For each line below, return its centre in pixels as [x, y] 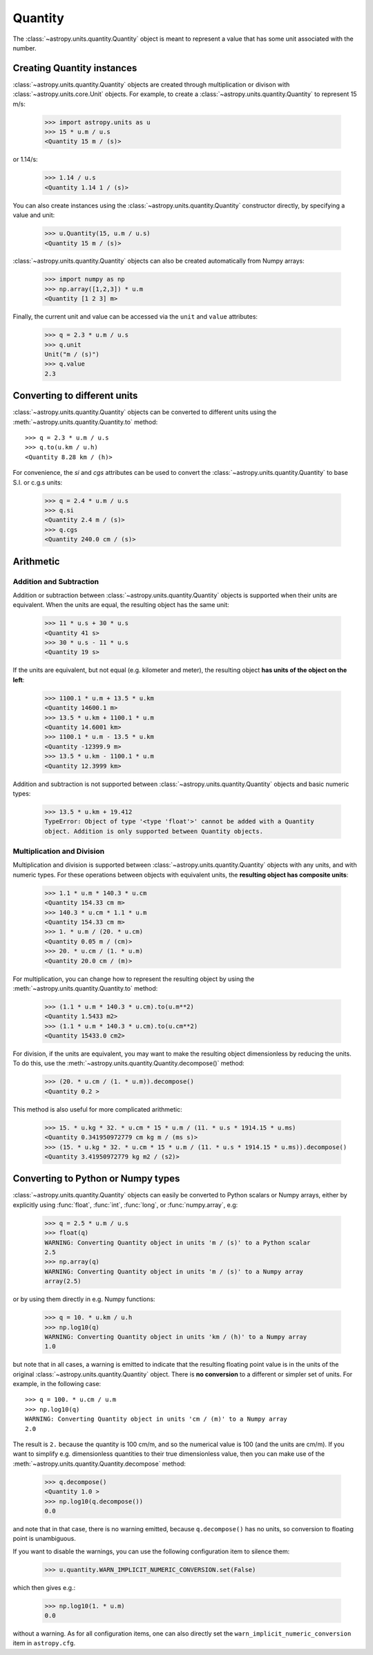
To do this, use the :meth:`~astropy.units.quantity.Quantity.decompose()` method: [128, 1063]
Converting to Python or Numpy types [96, 1179]
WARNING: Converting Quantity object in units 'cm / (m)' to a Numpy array [156, 1419]
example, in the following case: [57, 1384]
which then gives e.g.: [44, 1587]
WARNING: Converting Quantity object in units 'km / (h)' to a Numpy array [176, 1337]
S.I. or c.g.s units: [38, 482]
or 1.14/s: [25, 160]
